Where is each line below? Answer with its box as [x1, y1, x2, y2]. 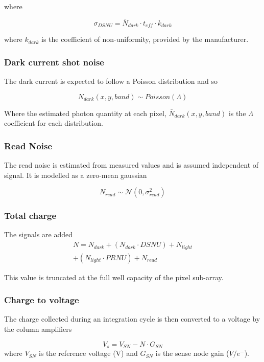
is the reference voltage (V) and [38, 348, 138, 358]
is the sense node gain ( [155, 348, 229, 358]
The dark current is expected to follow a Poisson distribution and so [4, 76, 218, 86]
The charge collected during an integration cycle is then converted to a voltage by [4, 313, 260, 324]
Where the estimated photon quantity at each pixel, [4, 107, 166, 118]
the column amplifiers [4, 324, 72, 334]
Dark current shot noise [4, 55, 104, 68]
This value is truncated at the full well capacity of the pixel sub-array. [4, 271, 224, 282]
